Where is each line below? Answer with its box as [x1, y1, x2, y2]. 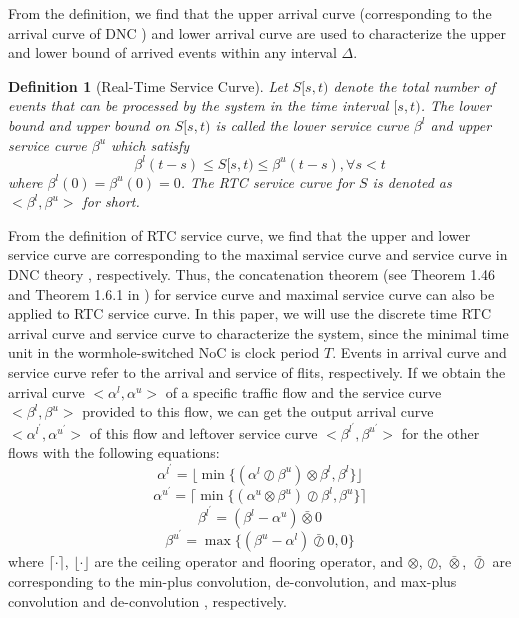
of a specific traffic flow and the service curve [165, 381, 442, 402]
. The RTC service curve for [180, 171, 355, 192]
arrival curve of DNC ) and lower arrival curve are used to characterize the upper [8, 22, 507, 43]
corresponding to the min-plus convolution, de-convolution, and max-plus [8, 571, 457, 591]
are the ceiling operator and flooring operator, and [94, 551, 404, 572]
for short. [82, 191, 140, 212]
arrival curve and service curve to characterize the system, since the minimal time [8, 322, 509, 343]
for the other [401, 422, 480, 443]
